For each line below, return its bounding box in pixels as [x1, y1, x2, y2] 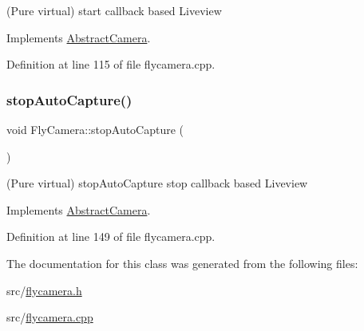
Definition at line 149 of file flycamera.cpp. [6, 228, 216, 245]
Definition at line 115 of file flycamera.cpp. [6, 56, 216, 73]
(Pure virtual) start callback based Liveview [6, 2, 222, 18]
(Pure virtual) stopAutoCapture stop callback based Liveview [6, 175, 308, 191]
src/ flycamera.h [6, 282, 82, 298]
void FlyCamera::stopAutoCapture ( [6, 121, 184, 137]
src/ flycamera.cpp [6, 309, 93, 325]
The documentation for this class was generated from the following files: [6, 254, 358, 271]
